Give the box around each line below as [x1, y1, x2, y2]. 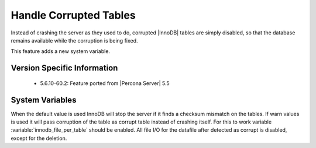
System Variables [11, 95, 77, 105]
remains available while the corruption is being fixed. [11, 37, 138, 44]
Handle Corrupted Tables [11, 9, 136, 22]
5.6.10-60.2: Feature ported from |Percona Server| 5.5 [40, 79, 170, 87]
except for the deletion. [11, 135, 67, 142]
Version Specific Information [11, 63, 118, 73]
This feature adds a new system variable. [11, 48, 111, 55]
